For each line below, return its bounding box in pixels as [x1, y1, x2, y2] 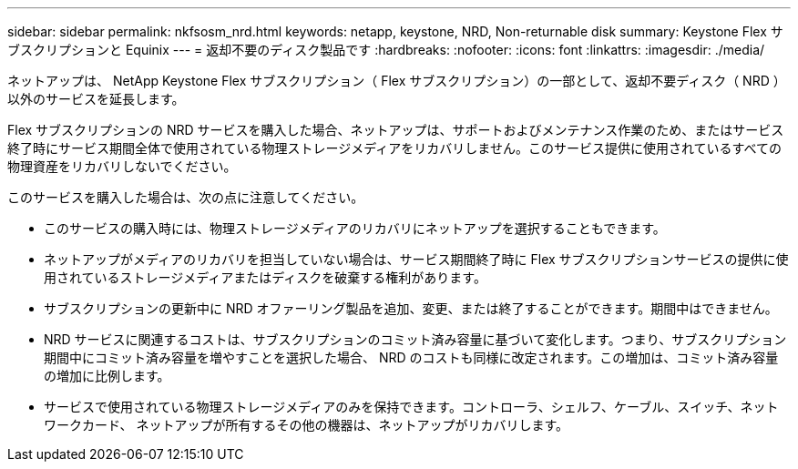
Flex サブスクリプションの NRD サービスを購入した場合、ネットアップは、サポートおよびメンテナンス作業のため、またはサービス [7, 122, 784, 138]
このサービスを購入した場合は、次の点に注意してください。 [7, 189, 364, 205]
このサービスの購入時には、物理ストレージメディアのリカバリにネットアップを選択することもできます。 [44, 220, 666, 236]
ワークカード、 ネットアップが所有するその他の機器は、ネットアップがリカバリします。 [44, 417, 568, 433]
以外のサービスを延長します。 [7, 91, 185, 107]
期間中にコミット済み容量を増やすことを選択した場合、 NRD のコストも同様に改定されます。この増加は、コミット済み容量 [44, 350, 779, 365]
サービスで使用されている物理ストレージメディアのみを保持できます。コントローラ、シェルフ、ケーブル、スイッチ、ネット [44, 399, 779, 414]
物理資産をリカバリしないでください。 [7, 158, 237, 174]
